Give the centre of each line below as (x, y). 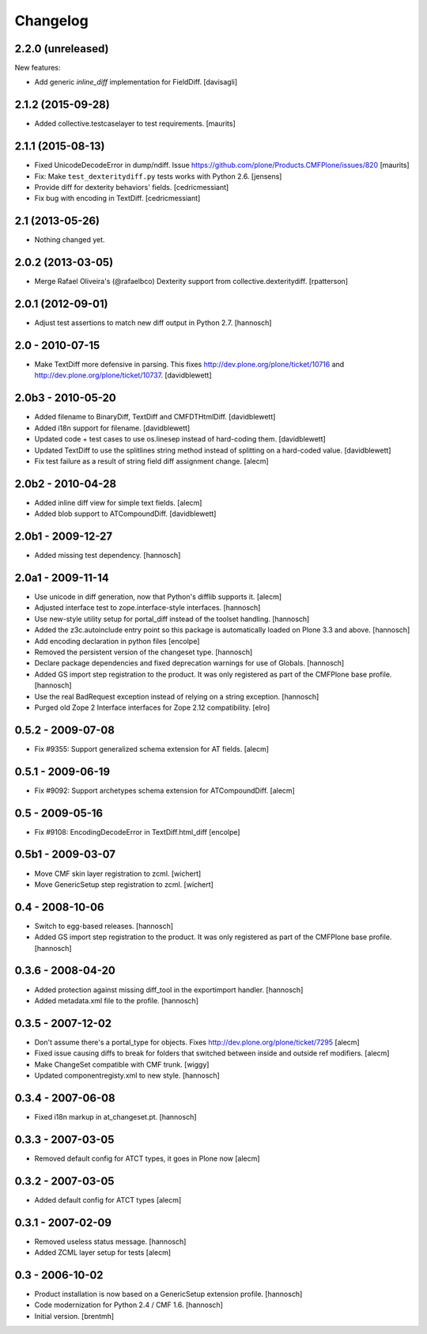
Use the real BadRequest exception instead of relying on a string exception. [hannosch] (177, 696)
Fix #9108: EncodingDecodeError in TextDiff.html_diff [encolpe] (137, 832)
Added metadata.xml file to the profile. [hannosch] (117, 1000)
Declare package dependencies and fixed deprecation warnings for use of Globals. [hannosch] (189, 663)
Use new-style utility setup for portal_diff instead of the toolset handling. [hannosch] (172, 619)
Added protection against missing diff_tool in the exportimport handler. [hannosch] (169, 990)
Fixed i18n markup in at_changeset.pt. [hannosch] (115, 1116)
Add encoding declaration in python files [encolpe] (117, 641)
